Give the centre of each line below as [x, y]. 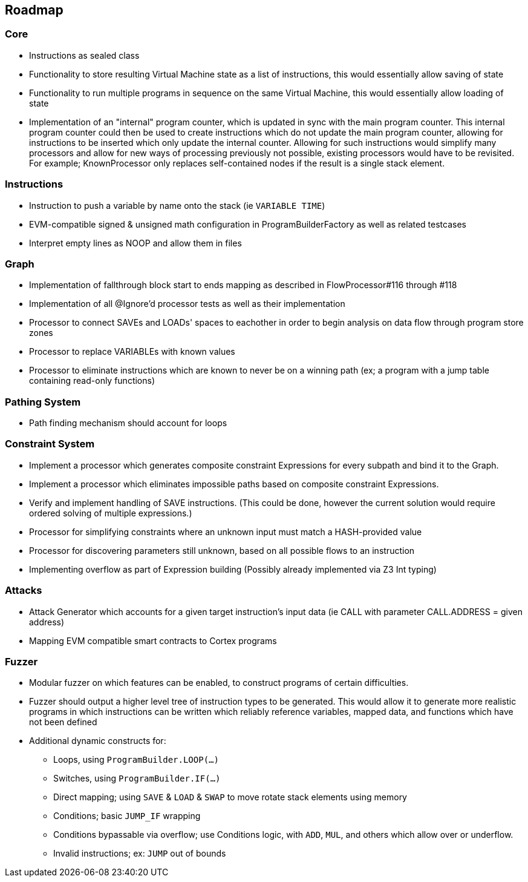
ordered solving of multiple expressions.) [111, 513]
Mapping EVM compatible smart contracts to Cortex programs [153, 640]
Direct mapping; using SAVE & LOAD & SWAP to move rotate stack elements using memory [230, 797]
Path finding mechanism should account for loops [128, 423]
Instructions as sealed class [84, 55]
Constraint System [50, 444]
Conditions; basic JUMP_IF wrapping [127, 816]
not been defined [63, 722]
